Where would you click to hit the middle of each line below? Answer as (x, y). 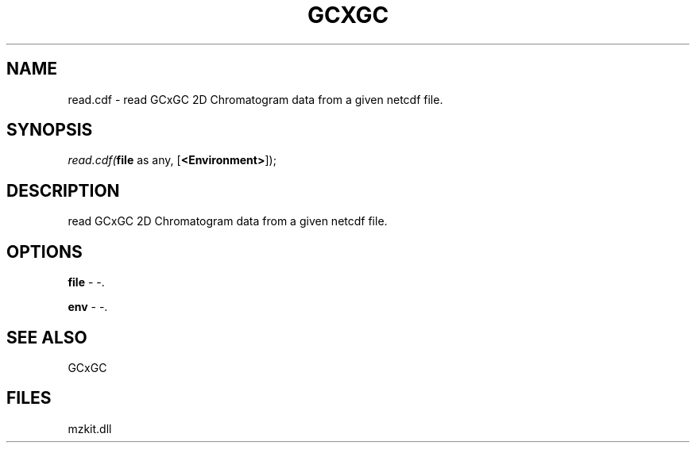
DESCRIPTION (63, 190)
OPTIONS (44, 251)
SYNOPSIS (50, 130)
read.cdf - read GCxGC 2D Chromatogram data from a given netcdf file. (255, 99)
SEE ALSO (47, 337)
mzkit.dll (90, 428)
